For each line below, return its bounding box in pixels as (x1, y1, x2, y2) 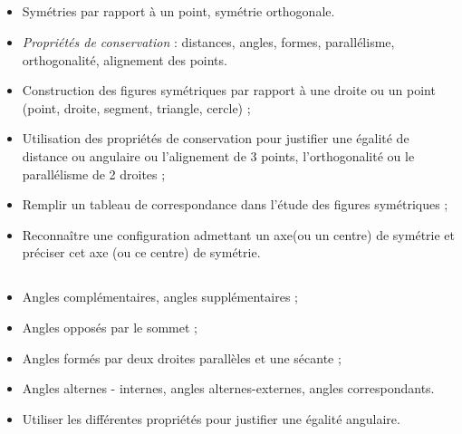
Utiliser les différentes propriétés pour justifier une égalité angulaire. (22, 409, 400, 428)
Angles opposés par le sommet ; (22, 317, 197, 336)
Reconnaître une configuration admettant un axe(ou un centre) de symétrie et (22, 225, 455, 244)
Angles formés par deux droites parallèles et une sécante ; (22, 348, 342, 367)
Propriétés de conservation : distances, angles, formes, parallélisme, (22, 32, 395, 51)
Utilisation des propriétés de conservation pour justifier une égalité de (22, 129, 409, 148)
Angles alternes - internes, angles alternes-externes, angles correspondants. (22, 379, 435, 398)
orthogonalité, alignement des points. (22, 50, 227, 69)
